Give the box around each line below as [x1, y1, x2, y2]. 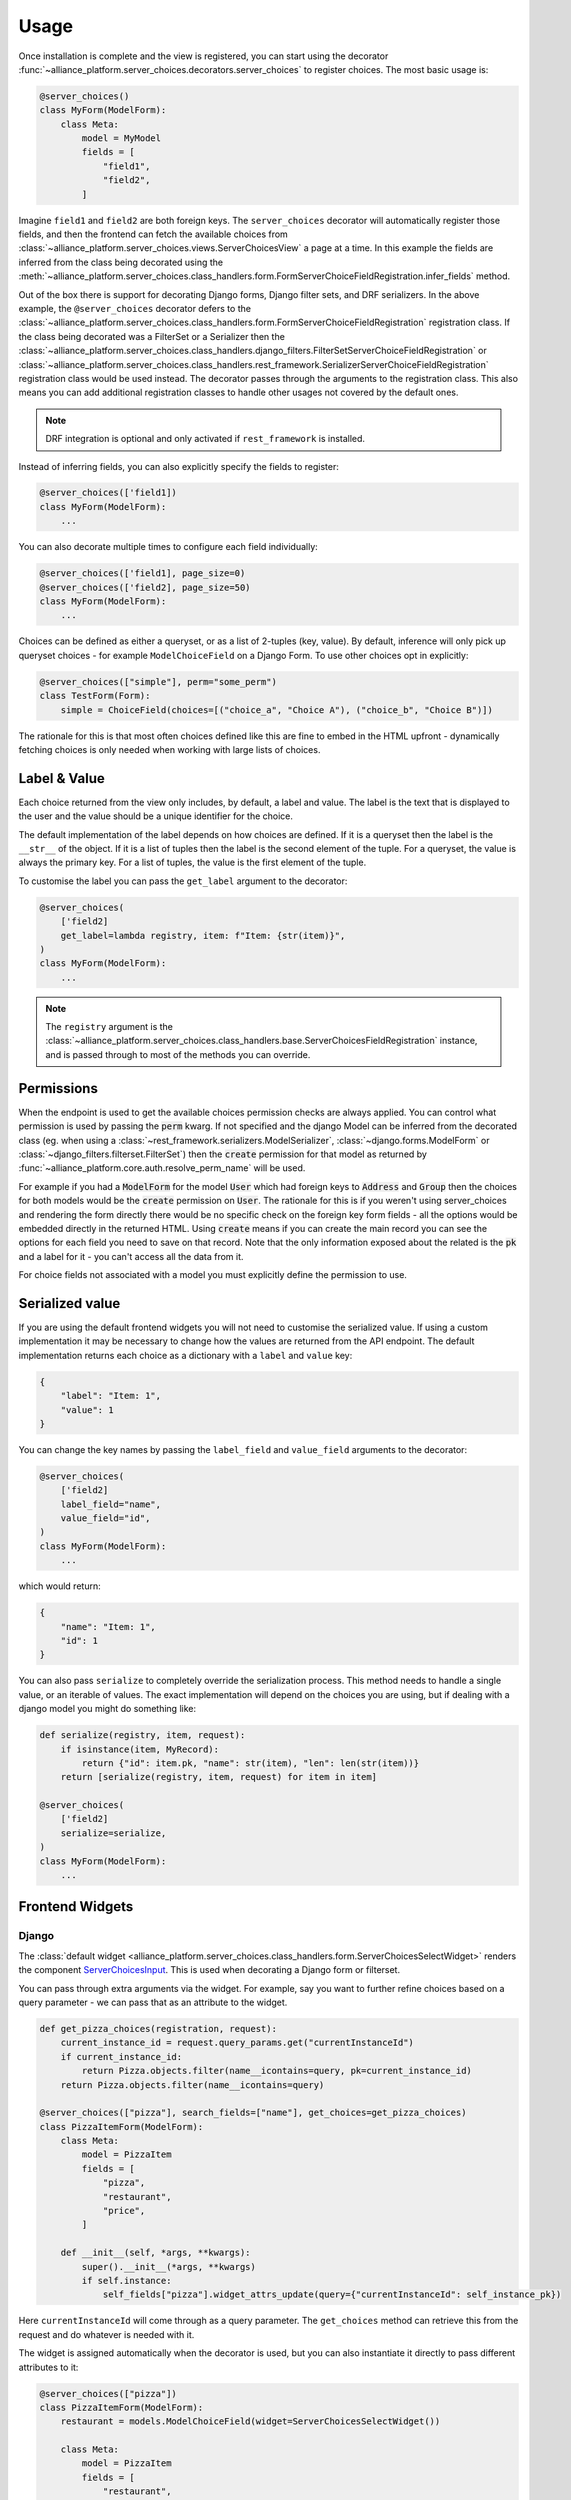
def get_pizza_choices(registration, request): [39, 2023, 277, 2034]
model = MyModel [81, 133, 162, 144]
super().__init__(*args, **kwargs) [81, 2261, 257, 2272]
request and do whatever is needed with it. [18, 2328, 195, 2340]
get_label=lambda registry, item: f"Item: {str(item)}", [60, 930, 346, 941]
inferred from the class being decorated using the [18, 256, 224, 268]
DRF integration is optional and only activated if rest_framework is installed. [45, 433, 365, 445]
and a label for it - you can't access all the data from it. [18, 1250, 244, 1262]
